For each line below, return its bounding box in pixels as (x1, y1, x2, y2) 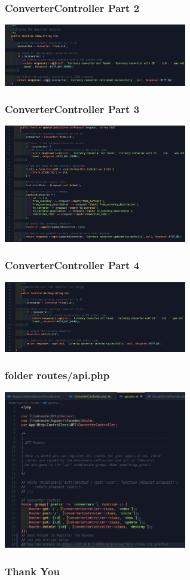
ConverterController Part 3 (5, 102, 140, 117)
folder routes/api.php (5, 368, 110, 383)
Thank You (5, 563, 60, 578)
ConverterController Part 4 (5, 258, 140, 273)
